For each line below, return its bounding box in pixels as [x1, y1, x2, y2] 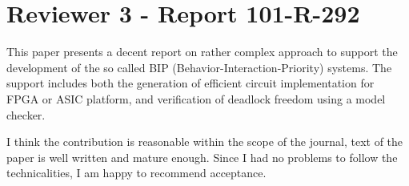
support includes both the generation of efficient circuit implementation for [6, 75, 375, 91]
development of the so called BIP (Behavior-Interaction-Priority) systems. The [6, 59, 392, 75]
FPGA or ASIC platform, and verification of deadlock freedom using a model [6, 90, 386, 107]
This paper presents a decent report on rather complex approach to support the [6, 43, 398, 60]
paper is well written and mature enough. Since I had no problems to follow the [6, 148, 398, 165]
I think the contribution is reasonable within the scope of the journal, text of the [6, 133, 403, 150]
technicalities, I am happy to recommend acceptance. [6, 164, 267, 181]
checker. [6, 106, 46, 123]
